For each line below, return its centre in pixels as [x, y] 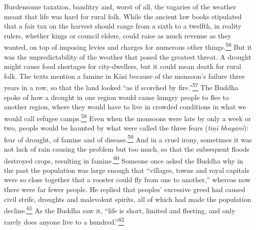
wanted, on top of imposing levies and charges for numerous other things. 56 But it [128, 46]
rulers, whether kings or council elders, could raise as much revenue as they [118, 35]
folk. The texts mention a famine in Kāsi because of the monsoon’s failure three [125, 76]
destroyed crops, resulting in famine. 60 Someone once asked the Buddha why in [124, 160]
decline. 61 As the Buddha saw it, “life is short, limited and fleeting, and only [120, 210]
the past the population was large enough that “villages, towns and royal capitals [127, 170]
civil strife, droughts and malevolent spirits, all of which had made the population [128, 199]
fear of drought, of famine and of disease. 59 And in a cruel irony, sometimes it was [128, 138]
